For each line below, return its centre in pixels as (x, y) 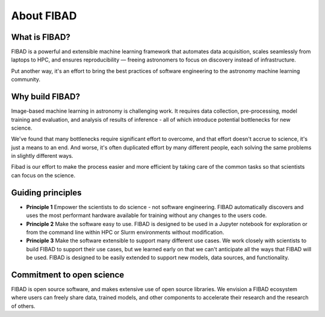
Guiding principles (46, 193)
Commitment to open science (68, 275)
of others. (23, 306)
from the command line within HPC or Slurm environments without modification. (125, 232)
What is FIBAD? (41, 37)
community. (26, 80)
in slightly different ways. (42, 156)
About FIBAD (44, 16)
